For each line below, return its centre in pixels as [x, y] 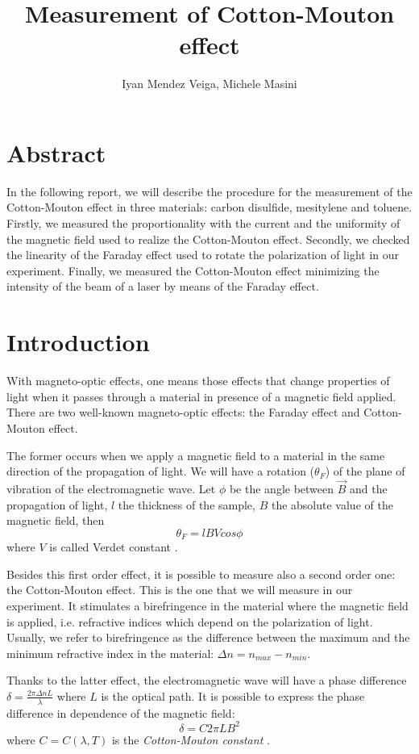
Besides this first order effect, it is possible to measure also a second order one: [201, 574]
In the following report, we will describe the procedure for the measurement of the [209, 191]
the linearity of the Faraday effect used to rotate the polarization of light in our [203, 255]
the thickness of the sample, [187, 504]
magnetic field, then [56, 520]
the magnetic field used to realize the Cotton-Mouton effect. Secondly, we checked [208, 239]
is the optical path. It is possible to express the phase [233, 695]
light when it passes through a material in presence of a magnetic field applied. [201, 396]
